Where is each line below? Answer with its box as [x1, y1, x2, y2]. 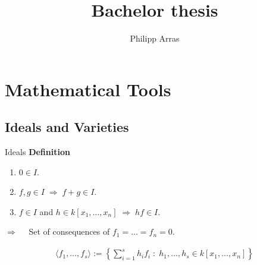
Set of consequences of [29, 225, 110, 238]
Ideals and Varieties [5, 118, 129, 136]
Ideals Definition [5, 146, 70, 158]
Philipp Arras [130, 32, 180, 45]
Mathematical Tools [5, 77, 171, 101]
